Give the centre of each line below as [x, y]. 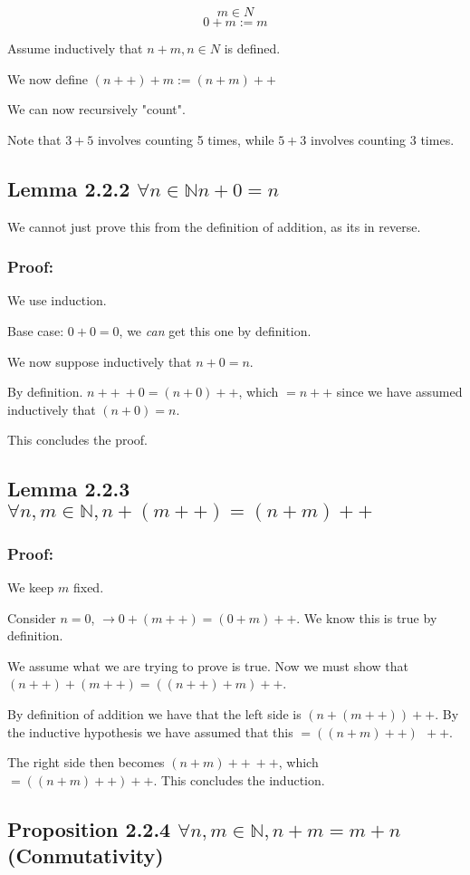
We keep [31, 587]
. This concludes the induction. [239, 779]
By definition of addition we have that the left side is [154, 713]
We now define [48, 78]
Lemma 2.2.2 [69, 188]
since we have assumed [399, 392]
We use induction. [57, 300]
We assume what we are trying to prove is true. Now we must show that [208, 665]
